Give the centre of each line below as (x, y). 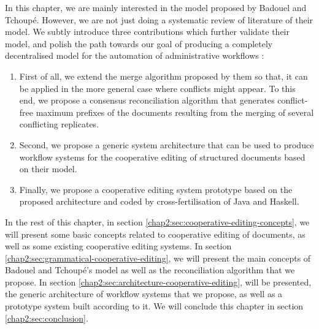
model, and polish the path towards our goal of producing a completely (139, 43)
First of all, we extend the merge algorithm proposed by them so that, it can (163, 76)
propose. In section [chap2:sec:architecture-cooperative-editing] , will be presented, (158, 282)
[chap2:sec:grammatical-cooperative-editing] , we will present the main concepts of (158, 258)
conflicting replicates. (59, 124)
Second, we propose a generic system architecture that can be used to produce (167, 144)
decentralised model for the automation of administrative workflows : (135, 55)
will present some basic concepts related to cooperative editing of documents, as (155, 234)
